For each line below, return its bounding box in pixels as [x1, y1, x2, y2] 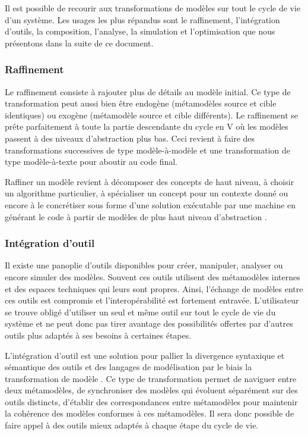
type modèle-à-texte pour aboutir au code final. [5, 155, 177, 168]
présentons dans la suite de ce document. [5, 36, 154, 49]
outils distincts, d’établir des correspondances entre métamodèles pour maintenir [5, 395, 298, 408]
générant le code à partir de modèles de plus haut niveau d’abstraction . [5, 210, 267, 223]
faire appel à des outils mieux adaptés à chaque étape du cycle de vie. [5, 419, 259, 431]
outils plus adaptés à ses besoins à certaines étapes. [5, 328, 192, 341]
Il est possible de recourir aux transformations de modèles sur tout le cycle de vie [5, 2, 301, 14]
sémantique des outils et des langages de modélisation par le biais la [5, 361, 252, 373]
